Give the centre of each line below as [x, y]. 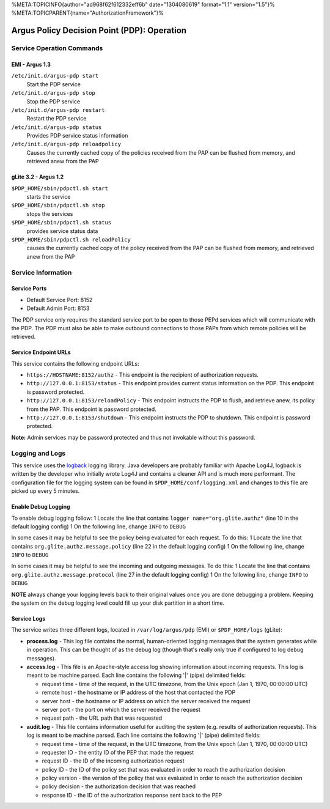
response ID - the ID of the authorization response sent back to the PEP [132, 795]
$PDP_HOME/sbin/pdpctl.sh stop [58, 205]
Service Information [42, 272]
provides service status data [62, 231]
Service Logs [28, 619]
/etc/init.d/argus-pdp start [55, 76]
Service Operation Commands [57, 48]
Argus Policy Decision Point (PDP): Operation [99, 31]
